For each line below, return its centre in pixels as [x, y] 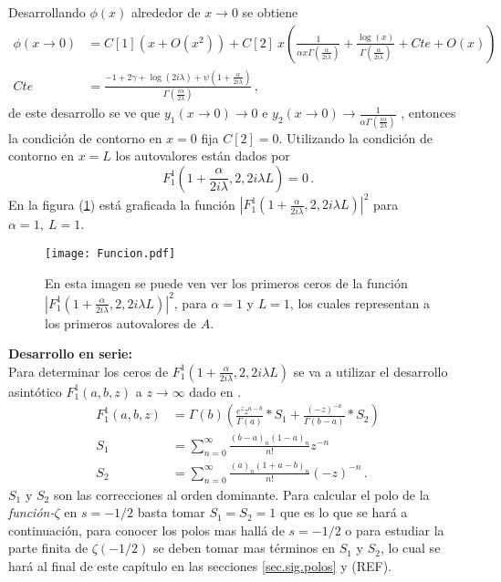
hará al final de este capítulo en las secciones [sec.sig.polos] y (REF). [200, 566]
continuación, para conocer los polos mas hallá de [146, 530]
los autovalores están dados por [203, 156]
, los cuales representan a [360, 302]
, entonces [428, 113]
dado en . [215, 391]
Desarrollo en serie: [70, 353]
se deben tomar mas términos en [245, 548]
